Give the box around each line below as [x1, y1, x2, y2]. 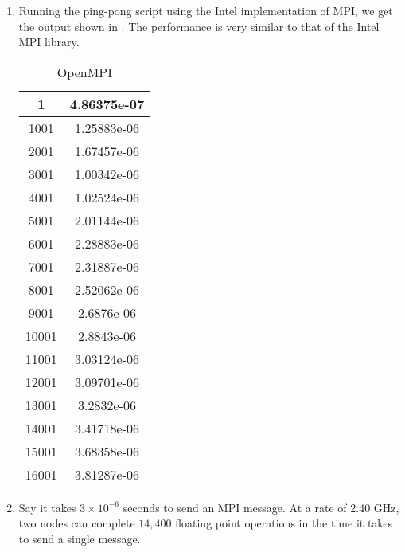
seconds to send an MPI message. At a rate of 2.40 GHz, [123, 499, 399, 515]
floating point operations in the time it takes [175, 515, 393, 531]
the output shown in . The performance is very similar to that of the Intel [18, 18, 380, 34]
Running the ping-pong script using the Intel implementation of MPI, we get [18, 2, 393, 18]
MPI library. [18, 33, 80, 50]
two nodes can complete [18, 515, 135, 531]
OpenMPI [56, 62, 112, 81]
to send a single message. [18, 530, 141, 546]
